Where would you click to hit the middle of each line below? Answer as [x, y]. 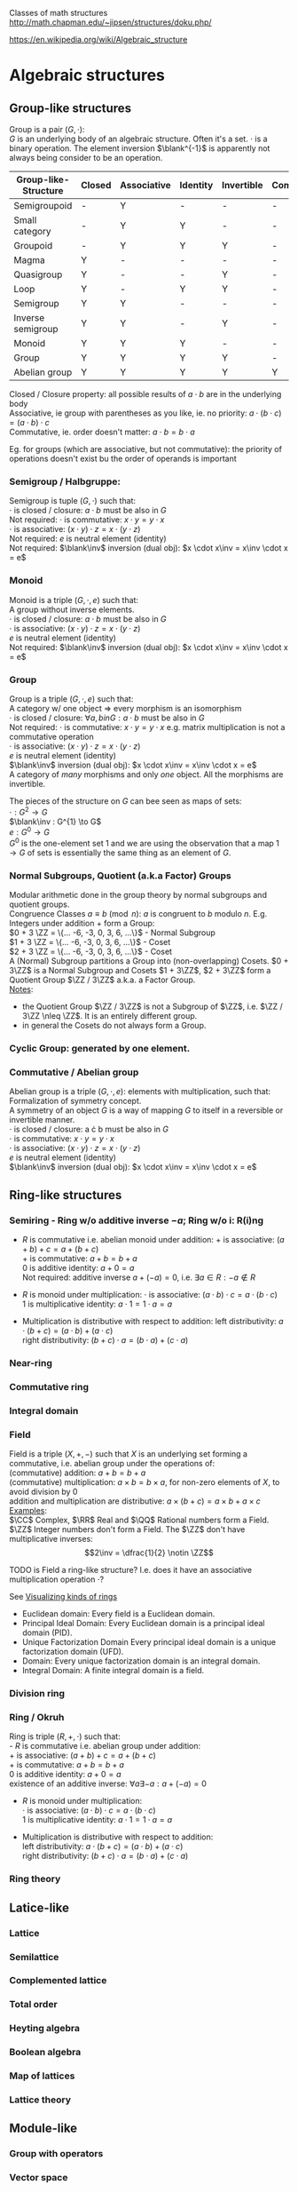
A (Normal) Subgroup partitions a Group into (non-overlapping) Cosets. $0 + [149, 961]
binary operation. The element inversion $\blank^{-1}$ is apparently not [140, 148]
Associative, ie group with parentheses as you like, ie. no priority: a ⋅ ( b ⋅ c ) [145, 413]
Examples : [28, 1511]
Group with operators [56, 2154]
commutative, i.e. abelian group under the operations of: [112, 1464]
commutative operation [52, 736]
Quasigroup [38, 274]
